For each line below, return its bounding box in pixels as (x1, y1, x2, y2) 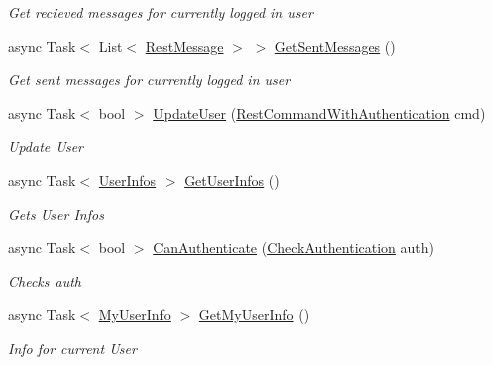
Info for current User (8, 337, 137, 358)
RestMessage (145, 35, 224, 56)
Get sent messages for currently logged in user (8, 69, 291, 90)
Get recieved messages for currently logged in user (8, 2, 313, 22)
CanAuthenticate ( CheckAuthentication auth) (153, 237, 435, 258)
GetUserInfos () (184, 169, 280, 190)
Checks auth (8, 270, 81, 291)
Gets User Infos (8, 203, 104, 224)
